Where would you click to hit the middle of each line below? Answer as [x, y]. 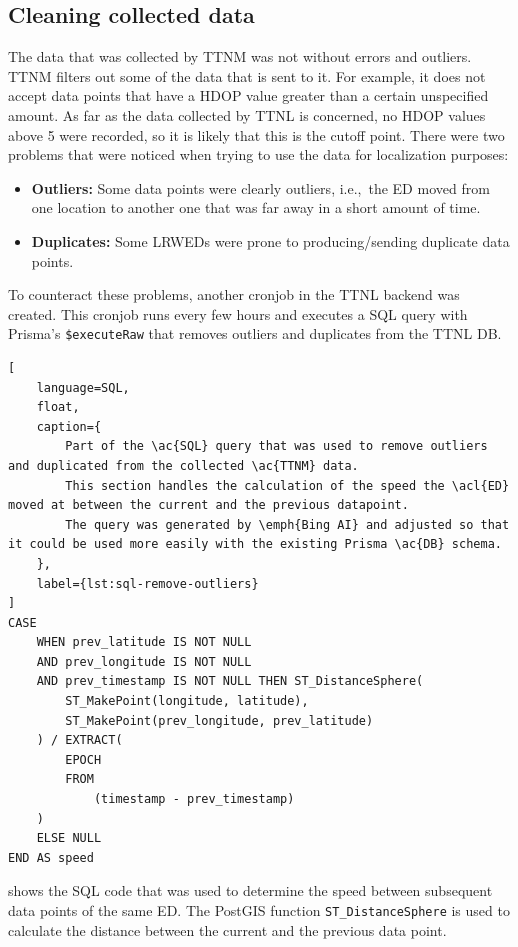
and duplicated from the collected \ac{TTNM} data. [183, 465]
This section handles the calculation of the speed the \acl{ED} [287, 485]
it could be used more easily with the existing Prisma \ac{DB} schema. [255, 544]
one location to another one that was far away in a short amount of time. [256, 207]
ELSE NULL [69, 838]
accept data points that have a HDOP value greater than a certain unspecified [248, 95]
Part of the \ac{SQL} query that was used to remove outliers [276, 446]
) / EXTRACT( [79, 740]
